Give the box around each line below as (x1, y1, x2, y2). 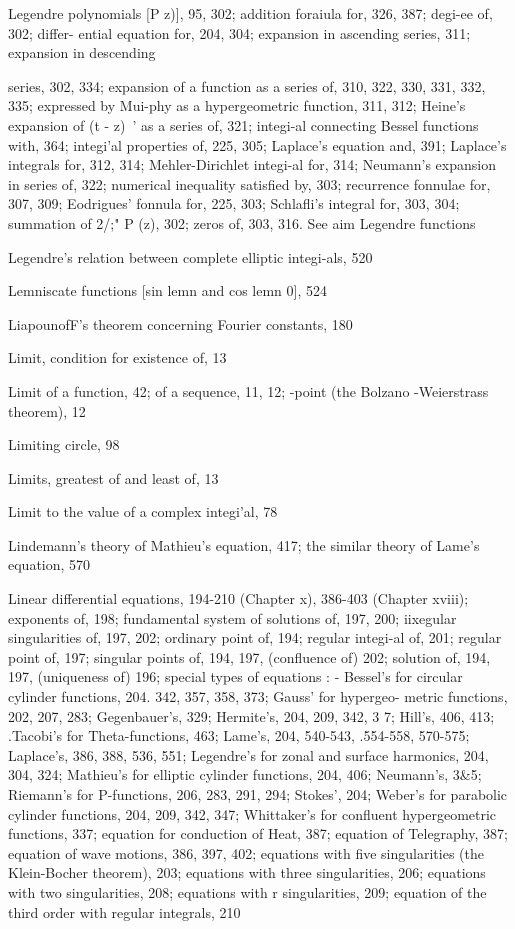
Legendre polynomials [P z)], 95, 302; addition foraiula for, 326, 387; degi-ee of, (8, 3, 493, 23)
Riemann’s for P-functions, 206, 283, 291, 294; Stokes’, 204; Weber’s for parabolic (8, 784, 508, 804)
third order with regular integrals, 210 (8, 901, 241, 922)
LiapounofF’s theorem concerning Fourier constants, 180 (8, 313, 353, 334)
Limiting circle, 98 (8, 434, 120, 455)
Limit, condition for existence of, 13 (8, 347, 227, 368)
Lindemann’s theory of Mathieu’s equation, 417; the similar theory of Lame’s (8, 534, 480, 555)
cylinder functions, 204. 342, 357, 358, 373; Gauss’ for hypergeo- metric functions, (8, 686, 508, 707)
